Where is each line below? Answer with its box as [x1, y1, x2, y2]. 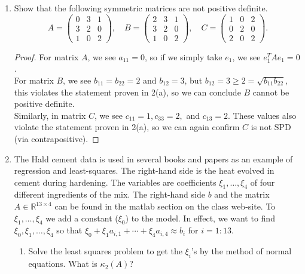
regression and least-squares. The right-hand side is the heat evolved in [14, 164, 274, 177]
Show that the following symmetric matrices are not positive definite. [14, 2, 268, 14]
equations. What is [28, 257, 97, 270]
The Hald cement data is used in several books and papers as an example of [14, 152, 293, 165]
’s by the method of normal [191, 245, 292, 257]
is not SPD [251, 121, 291, 133]
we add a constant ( [45, 211, 118, 224]
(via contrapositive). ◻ [14, 132, 99, 144]
